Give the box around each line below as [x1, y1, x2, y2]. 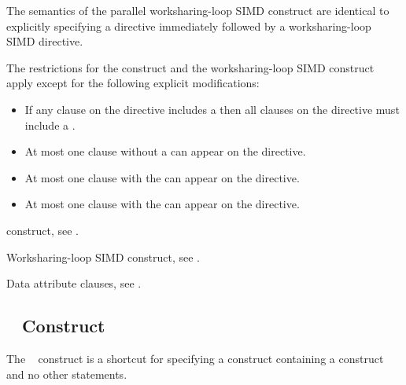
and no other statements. [6, 365, 127, 382]
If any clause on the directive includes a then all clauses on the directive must [24, 101, 400, 117]
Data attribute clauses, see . [6, 275, 142, 291]
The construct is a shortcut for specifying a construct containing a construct [6, 350, 384, 366]
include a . [24, 116, 76, 133]
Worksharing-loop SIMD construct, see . [6, 248, 200, 265]
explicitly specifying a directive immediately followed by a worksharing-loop [6, 17, 371, 34]
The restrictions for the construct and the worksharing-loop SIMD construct [6, 59, 375, 75]
